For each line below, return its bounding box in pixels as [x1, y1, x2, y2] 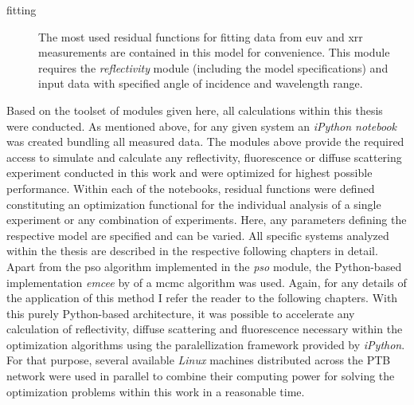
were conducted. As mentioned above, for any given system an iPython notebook [6, 117, 396, 134]
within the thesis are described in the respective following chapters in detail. [6, 242, 378, 259]
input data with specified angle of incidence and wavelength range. [38, 75, 363, 92]
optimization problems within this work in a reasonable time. [6, 383, 305, 399]
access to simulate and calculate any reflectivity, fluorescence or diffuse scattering [6, 148, 402, 165]
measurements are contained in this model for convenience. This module [38, 44, 390, 61]
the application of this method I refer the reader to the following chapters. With [6, 289, 398, 306]
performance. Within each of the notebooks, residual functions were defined [6, 179, 375, 196]
